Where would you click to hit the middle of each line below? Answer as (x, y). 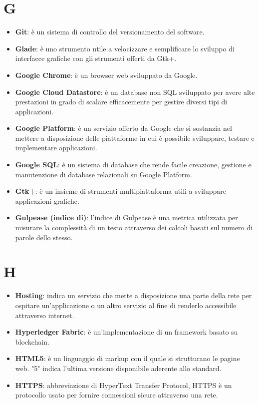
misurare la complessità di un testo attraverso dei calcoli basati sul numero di (134, 227)
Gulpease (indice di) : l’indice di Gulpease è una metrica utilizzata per (127, 217)
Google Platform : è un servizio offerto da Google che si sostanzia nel (124, 128)
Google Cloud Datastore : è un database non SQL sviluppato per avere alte (135, 92)
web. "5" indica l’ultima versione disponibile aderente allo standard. (118, 368)
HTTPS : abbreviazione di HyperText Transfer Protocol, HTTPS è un (124, 385)
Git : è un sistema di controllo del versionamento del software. (110, 32)
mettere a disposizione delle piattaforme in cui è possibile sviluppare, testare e (135, 138)
